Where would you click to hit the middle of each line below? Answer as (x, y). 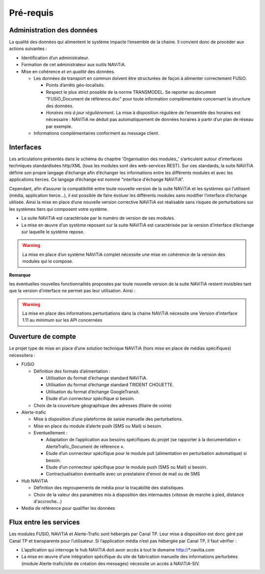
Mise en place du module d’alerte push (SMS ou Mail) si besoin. (98, 426)
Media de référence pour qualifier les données (68, 508)
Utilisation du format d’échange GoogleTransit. (93, 392)
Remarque (20, 275)
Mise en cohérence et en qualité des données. (68, 72)
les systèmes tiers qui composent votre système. (59, 209)
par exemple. (59, 126)
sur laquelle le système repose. (53, 232)
